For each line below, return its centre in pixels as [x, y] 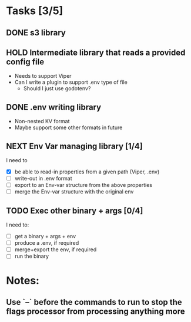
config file [25, 62]
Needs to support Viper [43, 76]
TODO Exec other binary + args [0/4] [75, 211]
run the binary [31, 256]
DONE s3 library [36, 33]
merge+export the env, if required [56, 249]
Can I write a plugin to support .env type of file [71, 82]
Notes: [23, 280]
